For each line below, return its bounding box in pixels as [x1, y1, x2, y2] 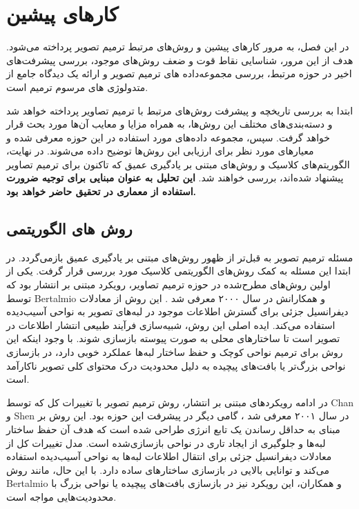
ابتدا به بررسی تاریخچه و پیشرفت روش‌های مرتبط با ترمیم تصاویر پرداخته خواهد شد [6, 103, 353, 117]
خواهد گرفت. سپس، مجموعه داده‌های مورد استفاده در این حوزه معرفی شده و [6, 130, 330, 144]
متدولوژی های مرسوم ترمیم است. [6, 79, 148, 94]
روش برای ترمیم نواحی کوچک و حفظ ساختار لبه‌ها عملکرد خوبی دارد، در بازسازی [6, 345, 343, 359]
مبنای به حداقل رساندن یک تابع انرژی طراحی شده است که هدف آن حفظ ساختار [6, 421, 340, 436]
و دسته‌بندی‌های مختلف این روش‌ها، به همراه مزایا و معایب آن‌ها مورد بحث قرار [6, 117, 333, 131]
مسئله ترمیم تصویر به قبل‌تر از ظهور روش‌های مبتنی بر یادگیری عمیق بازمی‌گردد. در [6, 250, 353, 264]
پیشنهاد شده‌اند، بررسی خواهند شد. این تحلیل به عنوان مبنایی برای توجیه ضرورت [6, 170, 344, 185]
